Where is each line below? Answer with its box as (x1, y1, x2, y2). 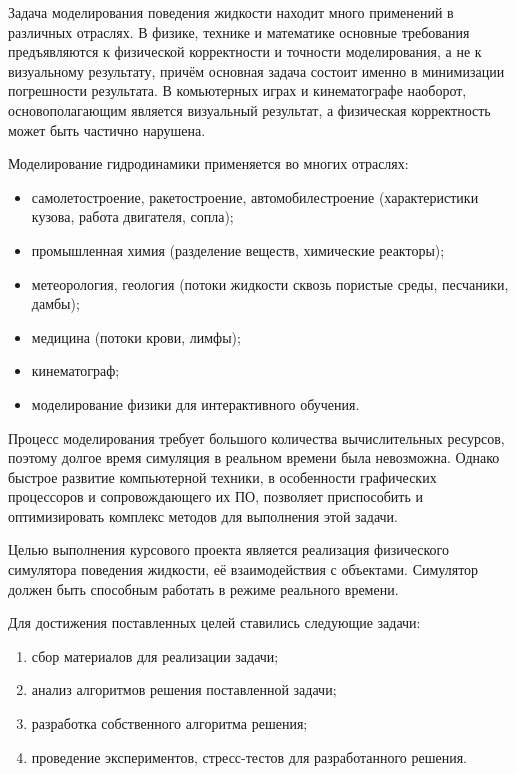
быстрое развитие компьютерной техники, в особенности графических (8, 466, 437, 487)
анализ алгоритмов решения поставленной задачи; (31, 679, 337, 700)
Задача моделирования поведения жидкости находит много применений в (8, 2, 454, 22)
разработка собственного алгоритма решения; (31, 713, 308, 734)
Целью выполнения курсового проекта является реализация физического (8, 539, 449, 560)
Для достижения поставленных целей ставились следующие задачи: (8, 612, 421, 633)
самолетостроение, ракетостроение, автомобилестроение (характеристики (31, 186, 479, 207)
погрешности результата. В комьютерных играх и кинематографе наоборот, (8, 80, 467, 101)
